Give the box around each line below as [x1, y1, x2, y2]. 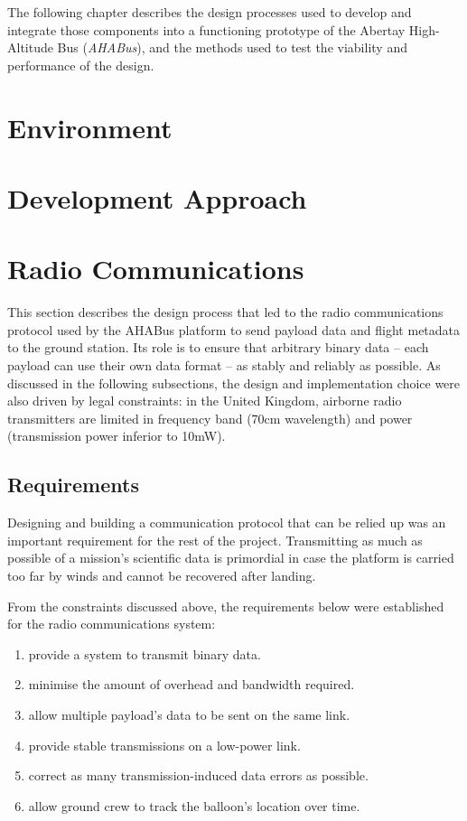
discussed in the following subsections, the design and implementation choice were [7, 373, 461, 392]
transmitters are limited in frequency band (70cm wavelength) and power [7, 408, 413, 427]
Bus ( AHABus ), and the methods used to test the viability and [57, 38, 407, 57]
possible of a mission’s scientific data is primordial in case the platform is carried [7, 548, 454, 567]
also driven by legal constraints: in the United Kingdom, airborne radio [7, 391, 402, 410]
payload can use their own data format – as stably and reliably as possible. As [7, 356, 441, 375]
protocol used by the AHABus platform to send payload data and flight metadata [7, 320, 461, 339]
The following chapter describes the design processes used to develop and [7, 3, 412, 21]
